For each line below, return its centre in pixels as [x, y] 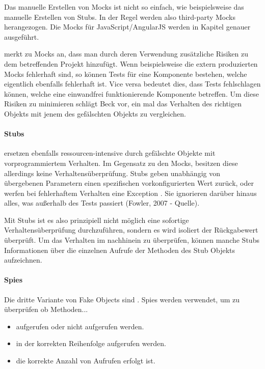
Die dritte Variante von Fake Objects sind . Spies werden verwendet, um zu [122, 299]
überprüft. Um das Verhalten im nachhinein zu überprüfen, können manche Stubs [132, 240]
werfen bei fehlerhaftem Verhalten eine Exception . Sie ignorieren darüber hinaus [130, 193]
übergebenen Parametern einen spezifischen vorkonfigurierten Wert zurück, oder [129, 183]
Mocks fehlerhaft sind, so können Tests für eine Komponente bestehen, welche [126, 74]
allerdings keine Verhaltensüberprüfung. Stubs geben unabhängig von [112, 173]
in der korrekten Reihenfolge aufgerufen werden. [91, 343]
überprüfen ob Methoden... [46, 309]
